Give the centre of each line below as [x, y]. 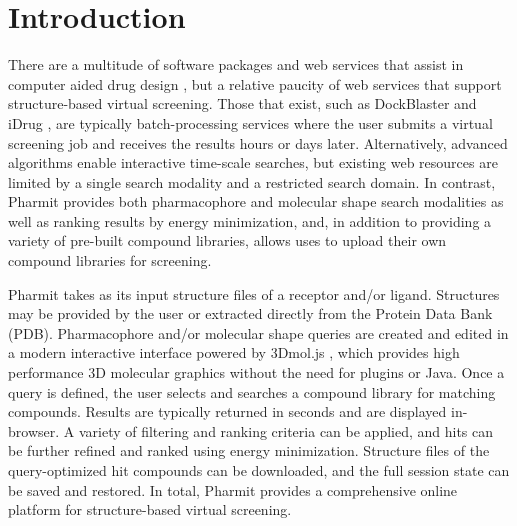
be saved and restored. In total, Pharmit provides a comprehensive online [233, 489]
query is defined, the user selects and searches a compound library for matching [252, 391]
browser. [34, 430]
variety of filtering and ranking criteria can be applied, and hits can [286, 430]
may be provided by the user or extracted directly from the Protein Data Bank [250, 313]
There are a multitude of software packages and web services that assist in [236, 64]
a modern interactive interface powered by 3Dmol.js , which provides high [234, 352]
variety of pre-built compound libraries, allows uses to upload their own [227, 240]
